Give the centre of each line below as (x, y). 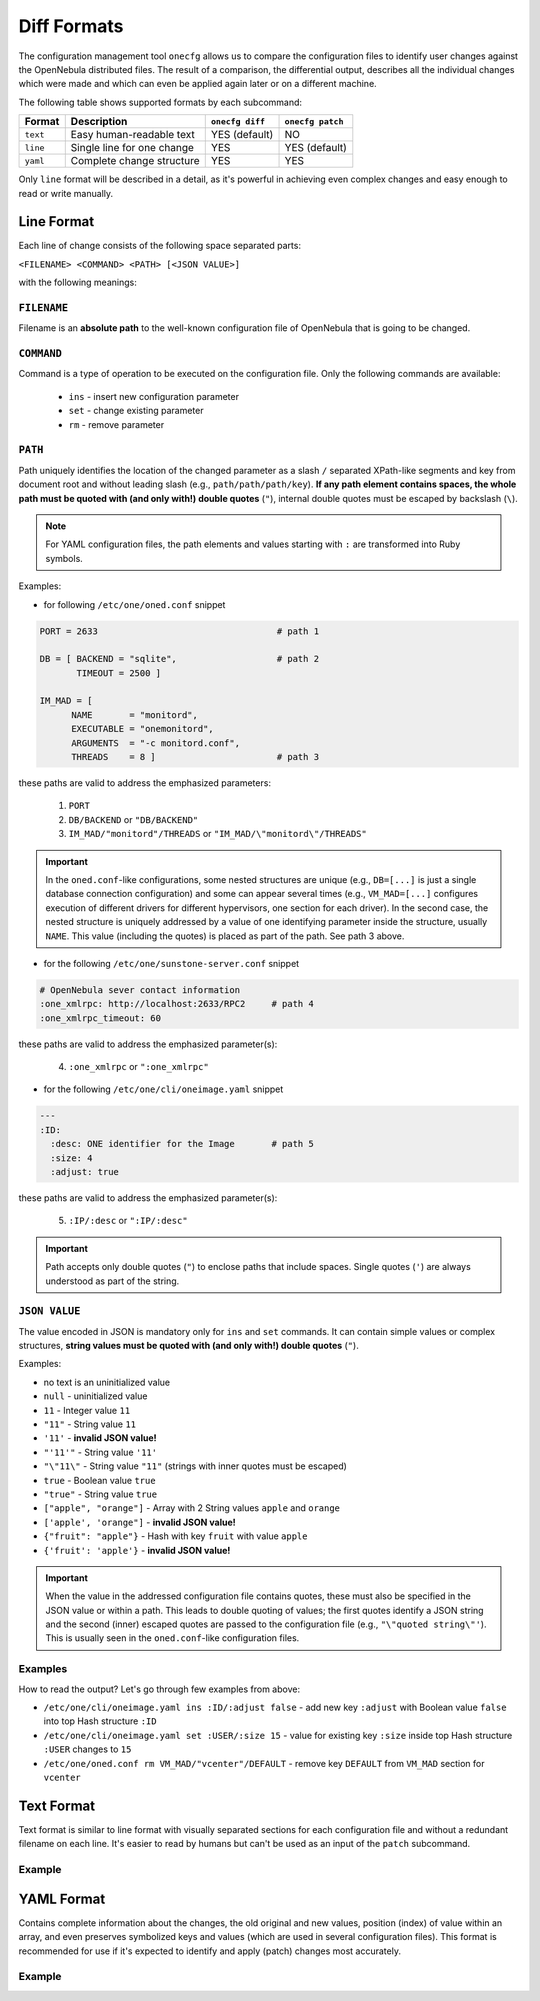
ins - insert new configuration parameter (154, 396)
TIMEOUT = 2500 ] (119, 673)
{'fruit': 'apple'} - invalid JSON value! (137, 1550)
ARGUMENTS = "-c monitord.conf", (155, 743)
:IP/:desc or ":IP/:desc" (128, 1221)
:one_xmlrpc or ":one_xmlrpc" (138, 1067)
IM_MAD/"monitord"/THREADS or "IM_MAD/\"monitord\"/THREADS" (217, 834)
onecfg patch (314, 121)
